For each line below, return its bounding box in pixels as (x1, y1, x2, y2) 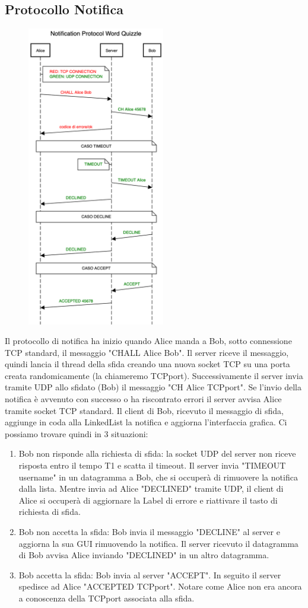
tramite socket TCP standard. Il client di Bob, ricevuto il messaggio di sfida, (5, 404, 284, 416)
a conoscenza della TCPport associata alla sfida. (18, 591, 195, 604)
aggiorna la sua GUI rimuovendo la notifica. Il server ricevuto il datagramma (18, 537, 299, 549)
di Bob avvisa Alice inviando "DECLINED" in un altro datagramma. (18, 549, 269, 561)
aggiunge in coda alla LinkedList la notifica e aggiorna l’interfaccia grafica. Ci (5, 416, 287, 428)
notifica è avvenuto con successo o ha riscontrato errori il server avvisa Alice (5, 393, 282, 405)
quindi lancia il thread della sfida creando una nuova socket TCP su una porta (5, 358, 290, 370)
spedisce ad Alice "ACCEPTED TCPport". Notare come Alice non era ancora (18, 580, 302, 593)
